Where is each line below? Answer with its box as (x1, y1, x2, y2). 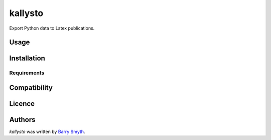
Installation (9, 54, 45, 63)
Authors (9, 115, 36, 124)
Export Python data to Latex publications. (9, 25, 95, 31)
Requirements (9, 69, 45, 76)
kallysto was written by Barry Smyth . (9, 128, 85, 135)
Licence (9, 99, 35, 108)
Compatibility (9, 83, 53, 92)
